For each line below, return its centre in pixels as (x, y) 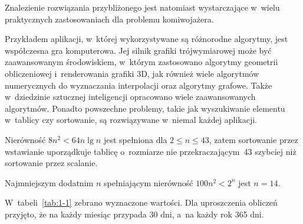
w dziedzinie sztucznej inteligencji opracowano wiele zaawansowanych (130, 97)
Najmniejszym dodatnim (49, 182)
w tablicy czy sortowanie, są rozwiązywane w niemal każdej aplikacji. (131, 120)
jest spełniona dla (135, 139)
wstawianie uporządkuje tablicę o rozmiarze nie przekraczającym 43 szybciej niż (151, 151)
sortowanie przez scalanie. (51, 163)
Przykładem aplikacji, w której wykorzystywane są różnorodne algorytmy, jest (146, 39)
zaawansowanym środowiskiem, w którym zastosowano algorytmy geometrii (141, 62)
